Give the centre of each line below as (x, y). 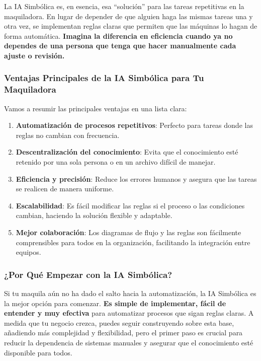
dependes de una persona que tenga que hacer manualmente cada (120, 46)
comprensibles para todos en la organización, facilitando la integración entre (133, 242)
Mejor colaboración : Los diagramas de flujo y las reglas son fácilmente (128, 232)
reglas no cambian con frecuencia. (68, 135)
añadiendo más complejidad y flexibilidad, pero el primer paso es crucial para (123, 333)
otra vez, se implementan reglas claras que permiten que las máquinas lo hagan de (131, 26)
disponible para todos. (38, 352)
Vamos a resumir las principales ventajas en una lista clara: (96, 108)
